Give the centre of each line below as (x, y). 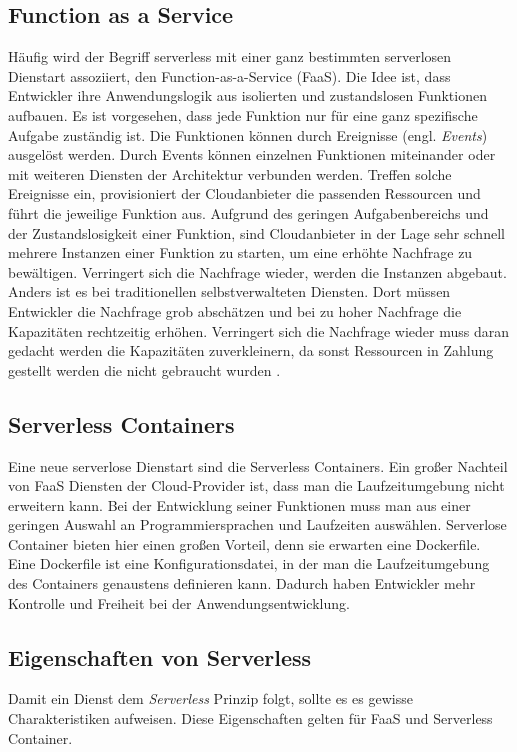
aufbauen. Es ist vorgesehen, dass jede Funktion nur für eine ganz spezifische (243, 114)
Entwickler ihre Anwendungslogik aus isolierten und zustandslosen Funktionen (247, 95)
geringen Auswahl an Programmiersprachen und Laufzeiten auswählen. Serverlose (257, 524)
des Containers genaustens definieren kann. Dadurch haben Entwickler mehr (242, 583)
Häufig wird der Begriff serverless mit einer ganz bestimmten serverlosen (230, 56)
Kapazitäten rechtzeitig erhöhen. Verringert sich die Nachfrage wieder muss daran (259, 330)
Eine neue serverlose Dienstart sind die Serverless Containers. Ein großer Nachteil (258, 465)
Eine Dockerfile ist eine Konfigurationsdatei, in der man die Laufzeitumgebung (249, 563)
